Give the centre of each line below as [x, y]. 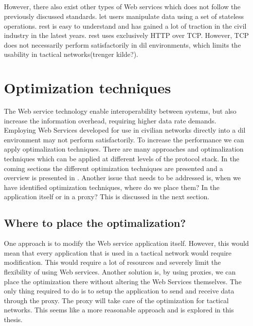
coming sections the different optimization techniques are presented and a [114, 168]
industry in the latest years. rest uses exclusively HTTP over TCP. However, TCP [126, 35]
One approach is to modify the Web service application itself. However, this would [126, 243]
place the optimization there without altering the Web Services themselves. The [123, 281]
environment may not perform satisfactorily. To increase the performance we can [124, 139]
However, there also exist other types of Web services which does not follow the [122, 7]
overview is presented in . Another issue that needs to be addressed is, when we [122, 178]
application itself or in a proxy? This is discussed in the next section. [107, 197]
